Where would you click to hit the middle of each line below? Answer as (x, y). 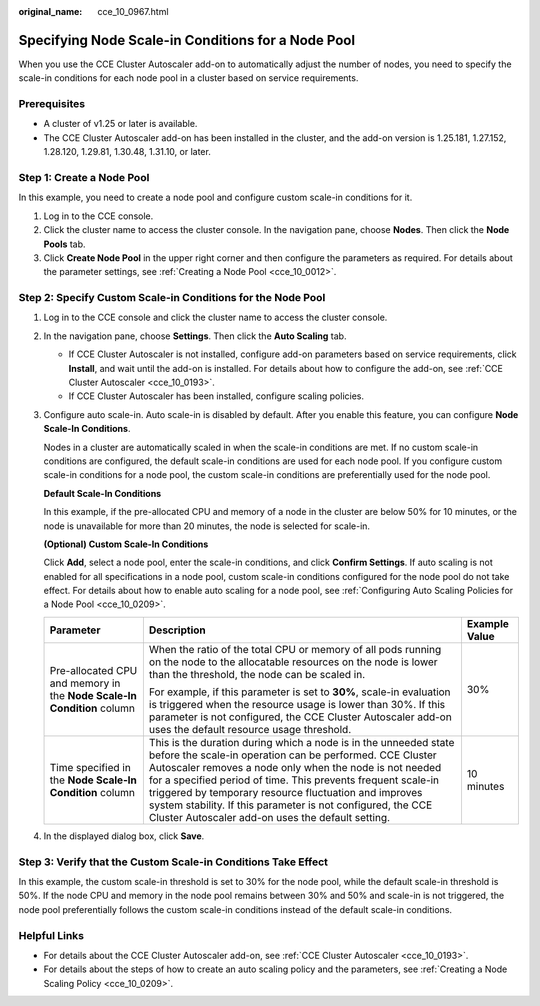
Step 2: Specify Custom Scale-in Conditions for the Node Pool (172, 298)
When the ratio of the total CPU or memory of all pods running (295, 649)
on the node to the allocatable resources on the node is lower (293, 662)
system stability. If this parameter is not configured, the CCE (290, 805)
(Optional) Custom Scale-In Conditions (126, 544)
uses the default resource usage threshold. (250, 729)
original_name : (50, 11)
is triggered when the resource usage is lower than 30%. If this (297, 704)
